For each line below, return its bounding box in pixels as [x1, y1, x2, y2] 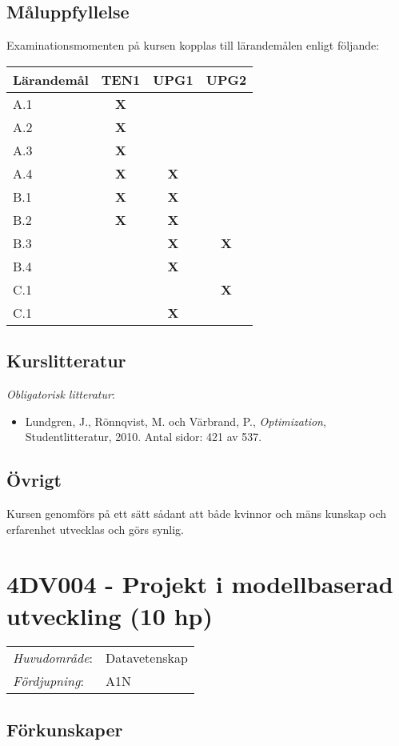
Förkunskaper [6, 716, 123, 741]
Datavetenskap [105, 648, 188, 668]
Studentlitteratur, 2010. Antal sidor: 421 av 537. [25, 428, 262, 445]
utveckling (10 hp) [6, 599, 213, 632]
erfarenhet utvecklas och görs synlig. [6, 520, 185, 537]
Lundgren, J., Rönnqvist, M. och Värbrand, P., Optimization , [25, 412, 326, 429]
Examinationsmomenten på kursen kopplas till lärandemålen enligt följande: [6, 37, 380, 54]
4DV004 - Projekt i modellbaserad [6, 568, 393, 600]
